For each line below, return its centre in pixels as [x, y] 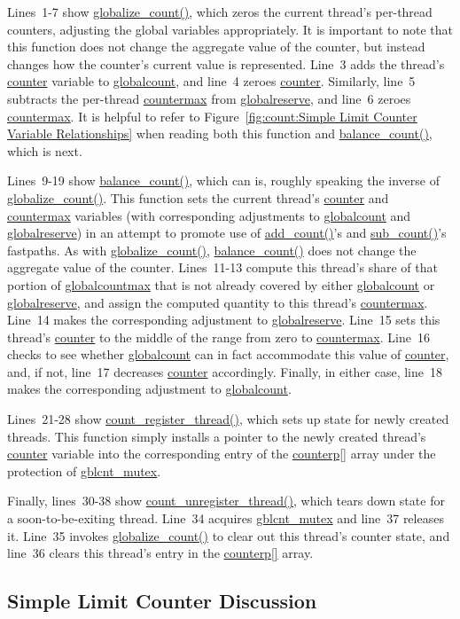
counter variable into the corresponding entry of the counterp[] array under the [222, 454]
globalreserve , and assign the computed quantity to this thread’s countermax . [218, 302]
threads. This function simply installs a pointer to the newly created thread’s [217, 436]
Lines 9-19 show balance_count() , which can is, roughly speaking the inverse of [223, 180]
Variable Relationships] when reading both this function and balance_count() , [220, 133]
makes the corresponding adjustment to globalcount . [149, 389]
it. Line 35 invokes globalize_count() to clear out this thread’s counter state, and [229, 535]
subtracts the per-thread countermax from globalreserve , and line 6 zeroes [209, 98]
